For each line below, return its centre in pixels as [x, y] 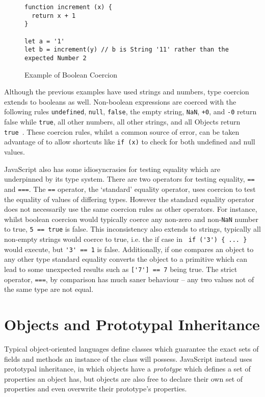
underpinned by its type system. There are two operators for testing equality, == [129, 179]
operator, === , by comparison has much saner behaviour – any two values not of [129, 279]
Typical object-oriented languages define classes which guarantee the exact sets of [131, 348]
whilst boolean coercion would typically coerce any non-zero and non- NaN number [131, 219]
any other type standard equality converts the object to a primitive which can [126, 259]
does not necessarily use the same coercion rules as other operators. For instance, [131, 209]
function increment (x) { [68, 7]
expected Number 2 [56, 58]
